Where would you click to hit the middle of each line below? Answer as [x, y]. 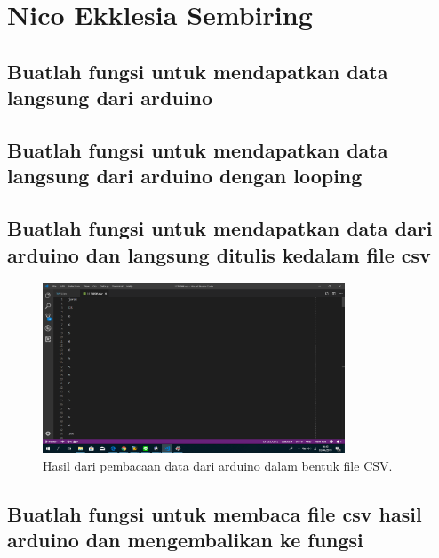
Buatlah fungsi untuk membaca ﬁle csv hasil [215, 513]
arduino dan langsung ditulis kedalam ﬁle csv [219, 254]
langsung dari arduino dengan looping [185, 176]
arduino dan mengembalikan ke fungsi [185, 540]
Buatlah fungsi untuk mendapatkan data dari [220, 228]
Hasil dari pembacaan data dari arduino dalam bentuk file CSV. [218, 465]
